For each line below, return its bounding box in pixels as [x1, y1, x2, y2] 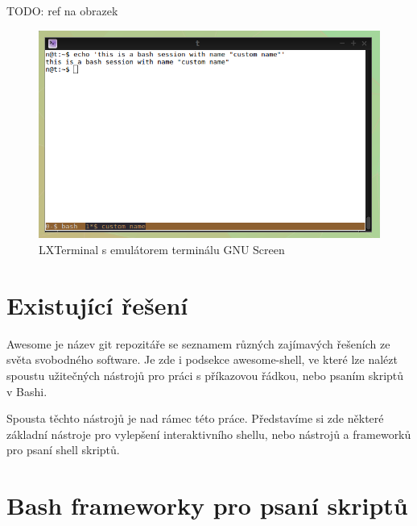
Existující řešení [6, 288, 188, 321]
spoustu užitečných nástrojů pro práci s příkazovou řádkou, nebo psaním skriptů [6, 366, 404, 383]
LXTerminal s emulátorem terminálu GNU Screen [39, 241, 285, 258]
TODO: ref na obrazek [6, 2, 118, 19]
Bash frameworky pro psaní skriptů [6, 489, 408, 522]
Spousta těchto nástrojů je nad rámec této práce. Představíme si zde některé [6, 410, 384, 427]
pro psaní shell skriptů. [6, 441, 120, 458]
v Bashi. [6, 382, 47, 399]
